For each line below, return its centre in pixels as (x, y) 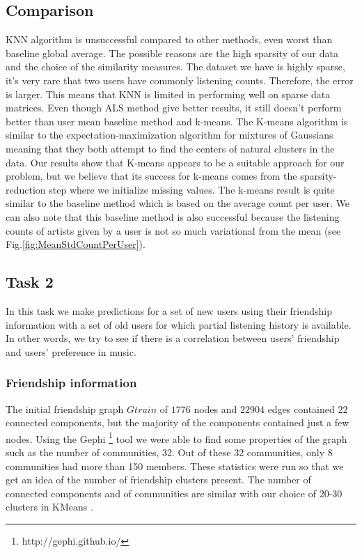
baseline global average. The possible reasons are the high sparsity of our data (172, 53)
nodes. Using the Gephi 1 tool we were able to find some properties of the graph (176, 437)
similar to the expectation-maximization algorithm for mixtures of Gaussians (170, 135)
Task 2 (30, 282)
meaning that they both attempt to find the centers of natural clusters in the (170, 148)
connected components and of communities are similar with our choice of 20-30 (174, 493)
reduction (26, 189)
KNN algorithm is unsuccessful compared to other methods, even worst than (169, 39)
